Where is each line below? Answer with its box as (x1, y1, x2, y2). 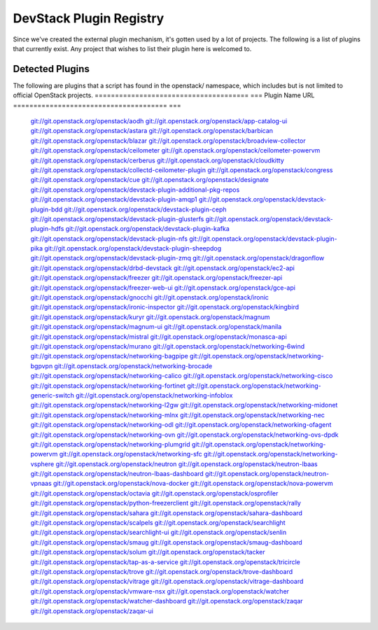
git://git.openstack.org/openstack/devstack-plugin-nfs (30, 234, 188, 243)
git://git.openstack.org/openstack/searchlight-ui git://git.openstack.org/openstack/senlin (30, 528, 287, 537)
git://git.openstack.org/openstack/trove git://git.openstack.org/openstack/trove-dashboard (30, 567, 293, 575)
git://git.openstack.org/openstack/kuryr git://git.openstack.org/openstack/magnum (30, 312, 270, 321)
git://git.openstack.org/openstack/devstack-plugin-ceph (64, 205, 227, 213)
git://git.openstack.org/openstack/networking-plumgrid (30, 440, 190, 448)
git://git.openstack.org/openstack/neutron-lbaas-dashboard (30, 470, 204, 478)
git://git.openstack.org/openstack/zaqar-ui (30, 606, 154, 615)
